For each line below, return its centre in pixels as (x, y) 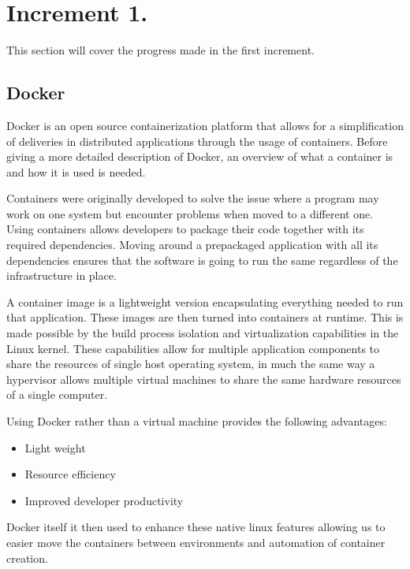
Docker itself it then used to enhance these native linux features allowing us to (196, 527)
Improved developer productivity (104, 500)
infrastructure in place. (61, 275)
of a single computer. (57, 394)
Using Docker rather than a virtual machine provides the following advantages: (197, 421)
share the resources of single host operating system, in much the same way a (191, 364)
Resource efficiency (70, 474)
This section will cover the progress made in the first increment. (160, 50)
